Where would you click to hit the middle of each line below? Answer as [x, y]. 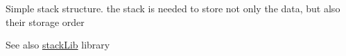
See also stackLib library [58, 45]
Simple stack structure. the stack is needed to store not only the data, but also [173, 8]
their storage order [45, 22]
